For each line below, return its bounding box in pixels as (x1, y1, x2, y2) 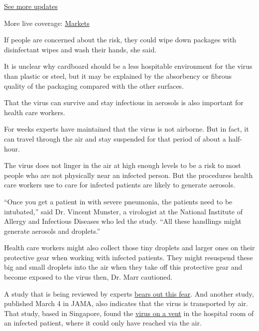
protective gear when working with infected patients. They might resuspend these (4, 252, 253, 262)
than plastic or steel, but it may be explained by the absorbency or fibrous (4, 70, 232, 81)
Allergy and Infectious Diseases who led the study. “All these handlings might (4, 216, 242, 226)
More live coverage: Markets (4, 17, 90, 28)
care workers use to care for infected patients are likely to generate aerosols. (4, 179, 235, 190)
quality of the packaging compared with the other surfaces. (4, 80, 184, 91)
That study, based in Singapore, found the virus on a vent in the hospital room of (4, 308, 254, 318)
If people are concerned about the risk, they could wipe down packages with (4, 34, 237, 45)
